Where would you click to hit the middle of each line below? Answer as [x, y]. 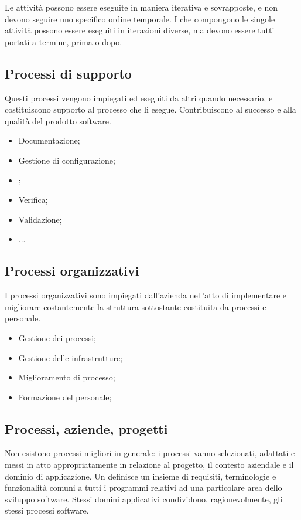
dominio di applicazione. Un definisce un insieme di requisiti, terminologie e [141, 476]
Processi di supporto [68, 73]
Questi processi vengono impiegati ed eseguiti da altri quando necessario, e [139, 98]
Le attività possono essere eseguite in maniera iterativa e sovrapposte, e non [141, 7]
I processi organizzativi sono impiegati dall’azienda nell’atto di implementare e [146, 295]
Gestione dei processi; [57, 337]
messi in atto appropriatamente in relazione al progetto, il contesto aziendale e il [149, 465]
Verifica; [33, 200]
